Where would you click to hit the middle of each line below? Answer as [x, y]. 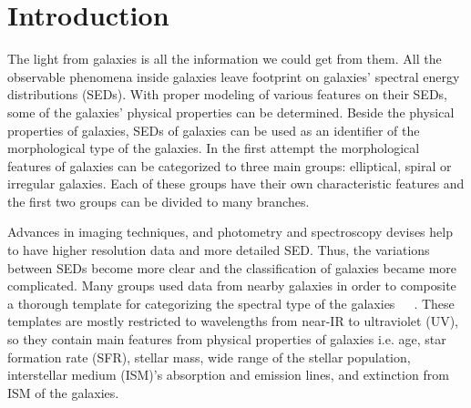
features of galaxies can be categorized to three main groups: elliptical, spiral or [230, 165]
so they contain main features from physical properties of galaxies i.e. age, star [227, 339]
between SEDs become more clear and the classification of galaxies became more [232, 267]
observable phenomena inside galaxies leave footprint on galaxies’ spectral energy [234, 76]
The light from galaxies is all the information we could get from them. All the [225, 59]
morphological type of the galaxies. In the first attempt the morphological [214, 148]
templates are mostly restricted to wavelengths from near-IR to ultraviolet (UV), [233, 321]
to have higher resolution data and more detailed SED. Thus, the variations [219, 250]
